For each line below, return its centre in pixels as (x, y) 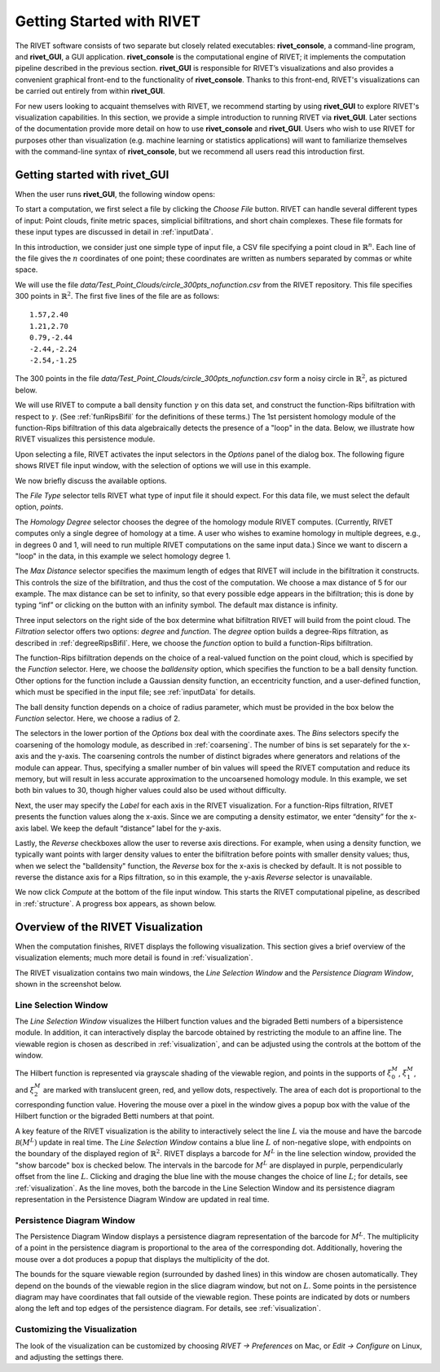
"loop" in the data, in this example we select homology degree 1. (123, 556)
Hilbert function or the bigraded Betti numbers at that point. (115, 1116)
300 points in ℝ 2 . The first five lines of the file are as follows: (117, 296)
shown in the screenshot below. (68, 984)
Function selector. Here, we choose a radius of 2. (98, 718)
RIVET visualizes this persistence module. (85, 439)
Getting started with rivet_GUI (92, 175)
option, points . (40, 507)
